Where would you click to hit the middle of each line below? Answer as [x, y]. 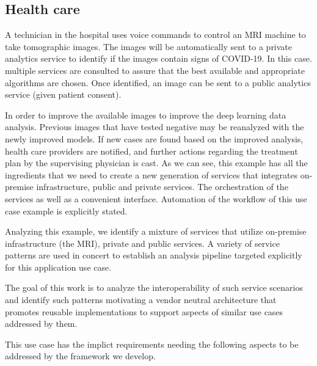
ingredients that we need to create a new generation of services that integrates [151, 174]
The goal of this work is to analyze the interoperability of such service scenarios [154, 287]
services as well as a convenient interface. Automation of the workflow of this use [156, 198]
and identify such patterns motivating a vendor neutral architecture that [141, 300]
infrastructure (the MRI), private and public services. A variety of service [142, 243]
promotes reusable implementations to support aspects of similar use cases [144, 311]
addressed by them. [41, 324]
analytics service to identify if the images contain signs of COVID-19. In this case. [158, 58]
